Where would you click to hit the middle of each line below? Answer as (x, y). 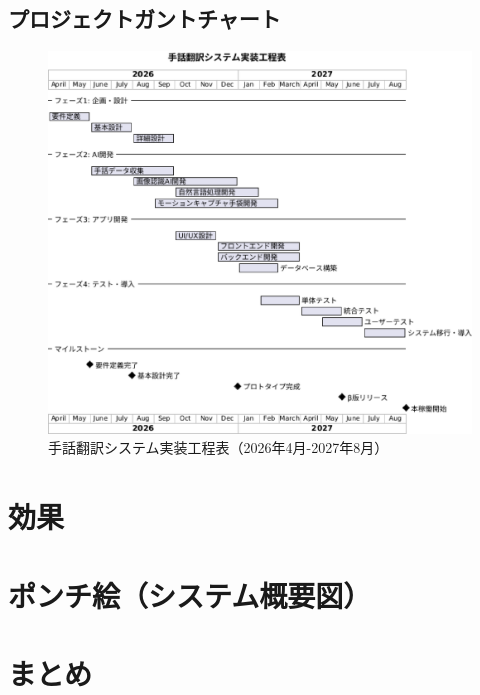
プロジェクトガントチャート (144, 18)
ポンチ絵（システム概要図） (190, 594)
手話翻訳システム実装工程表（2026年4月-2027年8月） (218, 447)
